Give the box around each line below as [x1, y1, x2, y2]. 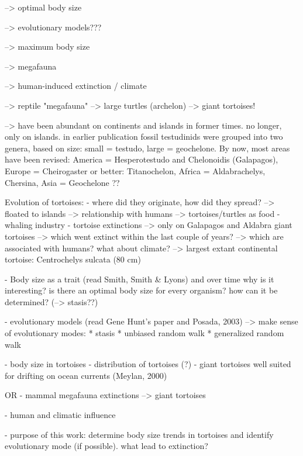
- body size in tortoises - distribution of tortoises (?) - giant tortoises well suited [5, 358, 291, 370]
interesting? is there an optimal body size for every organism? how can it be [5, 284, 278, 296]
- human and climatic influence [5, 409, 116, 421]
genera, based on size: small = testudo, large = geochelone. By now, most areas [5, 141, 290, 154]
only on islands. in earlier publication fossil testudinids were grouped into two [5, 130, 283, 143]
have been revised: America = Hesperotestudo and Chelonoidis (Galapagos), [5, 153, 278, 165]
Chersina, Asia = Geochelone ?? [5, 176, 120, 188]
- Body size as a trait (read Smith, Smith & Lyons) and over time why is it [5, 272, 274, 285]
